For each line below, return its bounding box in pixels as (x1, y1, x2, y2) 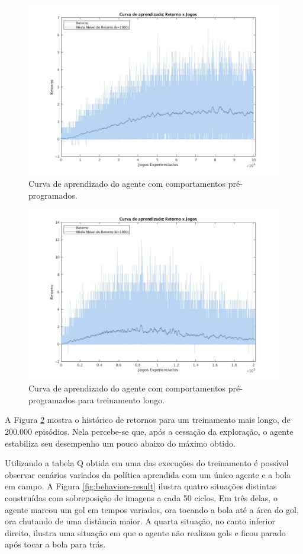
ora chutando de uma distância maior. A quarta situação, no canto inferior (5, 515, 275, 527)
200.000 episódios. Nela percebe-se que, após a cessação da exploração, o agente (5, 425, 294, 437)
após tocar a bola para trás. (5, 538, 106, 550)
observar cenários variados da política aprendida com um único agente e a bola (5, 468, 291, 480)
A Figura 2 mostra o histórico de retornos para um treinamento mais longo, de (5, 413, 291, 426)
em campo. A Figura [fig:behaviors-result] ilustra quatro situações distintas (5, 480, 277, 492)
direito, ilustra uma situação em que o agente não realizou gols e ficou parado (5, 526, 286, 539)
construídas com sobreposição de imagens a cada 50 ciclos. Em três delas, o (5, 491, 278, 504)
